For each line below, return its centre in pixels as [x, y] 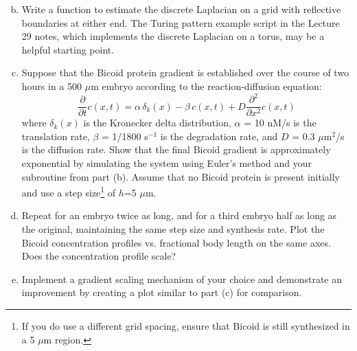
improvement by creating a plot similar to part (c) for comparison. [162, 292]
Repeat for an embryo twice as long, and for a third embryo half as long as [179, 215]
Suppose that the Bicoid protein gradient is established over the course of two [185, 72]
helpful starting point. [68, 49]
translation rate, [56, 136]
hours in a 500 [52, 86]
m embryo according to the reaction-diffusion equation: [206, 86]
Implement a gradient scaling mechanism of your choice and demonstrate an [182, 279]
